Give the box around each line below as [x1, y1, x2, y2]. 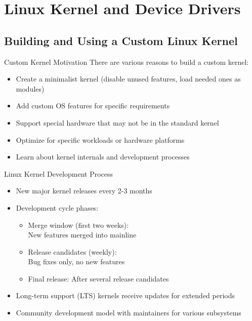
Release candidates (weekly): [28, 246, 117, 257]
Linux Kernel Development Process [4, 168, 113, 179]
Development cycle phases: [16, 202, 99, 213]
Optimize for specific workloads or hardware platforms [16, 134, 185, 145]
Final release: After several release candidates [28, 273, 169, 284]
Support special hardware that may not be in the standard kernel [16, 117, 219, 128]
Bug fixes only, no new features [28, 256, 125, 267]
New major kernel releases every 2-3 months [16, 185, 152, 196]
